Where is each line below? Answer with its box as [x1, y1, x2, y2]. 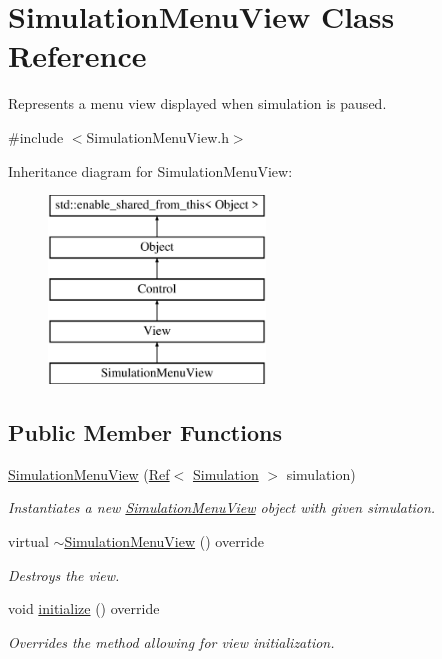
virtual [8, 531, 49, 552]
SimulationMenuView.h [86, 126, 229, 147]
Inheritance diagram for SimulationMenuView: [8, 160, 293, 181]
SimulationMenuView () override [64, 531, 265, 552]
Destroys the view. [8, 564, 120, 585]
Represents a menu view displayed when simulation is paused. [8, 93, 387, 114]
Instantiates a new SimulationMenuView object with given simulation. [8, 497, 436, 518]
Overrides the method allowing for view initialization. [8, 631, 335, 652]
